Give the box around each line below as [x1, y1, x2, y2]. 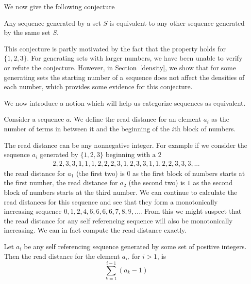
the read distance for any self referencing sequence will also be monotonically [4, 215, 233, 225]
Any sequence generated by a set [4, 17, 101, 28]
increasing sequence [4, 206, 62, 216]
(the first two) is [76, 168, 125, 178]
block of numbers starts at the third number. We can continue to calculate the [4, 187, 237, 197]
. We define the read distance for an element [69, 114, 201, 124]
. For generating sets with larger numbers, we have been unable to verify [27, 53, 243, 63]
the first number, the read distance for [4, 177, 118, 188]
